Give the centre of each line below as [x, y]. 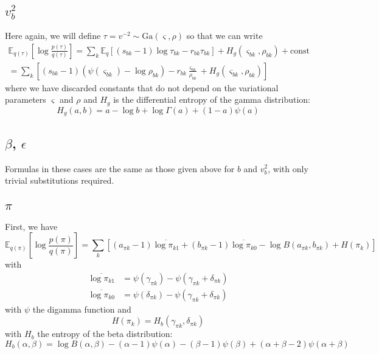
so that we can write [224, 36]
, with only [288, 168]
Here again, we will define [53, 36]
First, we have [31, 226]
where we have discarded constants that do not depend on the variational [142, 87]
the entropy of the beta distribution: [105, 334]
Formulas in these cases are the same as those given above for [120, 168]
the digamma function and [82, 309]
